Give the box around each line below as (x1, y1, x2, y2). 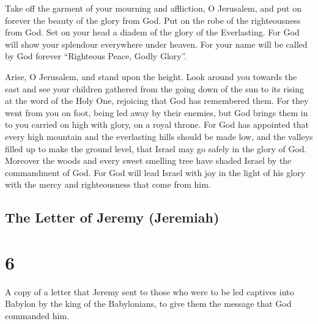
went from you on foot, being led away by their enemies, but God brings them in (5, 106, 308, 119)
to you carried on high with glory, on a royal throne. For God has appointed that (5, 118, 309, 131)
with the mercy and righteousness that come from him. (5, 178, 211, 191)
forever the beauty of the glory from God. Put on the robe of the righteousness (5, 13, 301, 26)
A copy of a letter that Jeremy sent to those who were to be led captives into (5, 285, 294, 298)
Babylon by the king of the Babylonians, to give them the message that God (5, 297, 292, 310)
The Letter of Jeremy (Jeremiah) (5, 208, 220, 227)
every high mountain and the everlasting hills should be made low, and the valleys (5, 130, 313, 142)
